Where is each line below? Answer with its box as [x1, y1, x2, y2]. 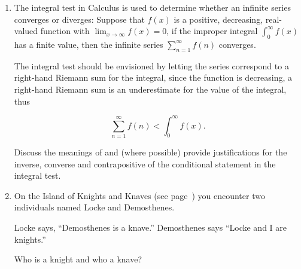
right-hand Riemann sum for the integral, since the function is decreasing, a [14, 71, 293, 84]
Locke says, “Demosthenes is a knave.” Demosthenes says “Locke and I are [14, 221, 287, 233]
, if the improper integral [166, 25, 258, 37]
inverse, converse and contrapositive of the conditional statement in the [14, 157, 276, 170]
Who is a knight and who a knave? [14, 253, 142, 265]
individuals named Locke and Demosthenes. [14, 201, 175, 213]
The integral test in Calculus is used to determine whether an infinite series [14, 1, 291, 13]
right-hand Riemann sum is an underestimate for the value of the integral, [14, 82, 287, 95]
